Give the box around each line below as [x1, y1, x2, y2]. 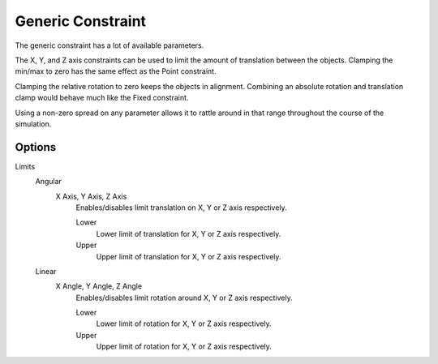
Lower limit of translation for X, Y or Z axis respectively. [96, 229, 281, 238]
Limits [15, 161, 36, 171]
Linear [35, 266, 57, 276]
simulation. [15, 118, 52, 129]
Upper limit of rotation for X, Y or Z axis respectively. [96, 341, 272, 352]
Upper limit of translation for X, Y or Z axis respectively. [96, 251, 281, 261]
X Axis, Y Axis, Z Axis [55, 191, 127, 201]
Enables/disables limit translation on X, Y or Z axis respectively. [75, 203, 287, 212]
